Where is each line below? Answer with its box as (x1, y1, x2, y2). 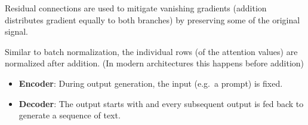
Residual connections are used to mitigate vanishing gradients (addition (5, 2, 267, 14)
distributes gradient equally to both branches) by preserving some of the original (5, 13, 300, 26)
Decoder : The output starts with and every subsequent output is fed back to (19, 97, 304, 109)
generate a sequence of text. (19, 109, 121, 121)
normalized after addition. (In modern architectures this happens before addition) (5, 57, 304, 69)
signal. (5, 25, 28, 38)
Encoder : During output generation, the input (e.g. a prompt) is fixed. (19, 77, 283, 89)
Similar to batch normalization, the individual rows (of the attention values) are (5, 45, 298, 57)
